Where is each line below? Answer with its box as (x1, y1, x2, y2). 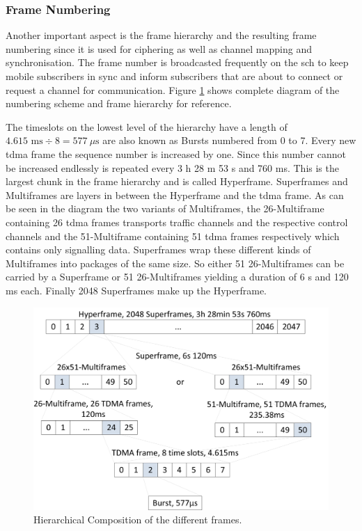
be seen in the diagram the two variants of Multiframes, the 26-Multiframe (6, 201, 324, 216)
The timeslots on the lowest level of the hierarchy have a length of (6, 119, 288, 134)
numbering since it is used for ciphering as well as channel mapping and (6, 41, 312, 56)
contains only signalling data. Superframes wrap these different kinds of (6, 242, 311, 257)
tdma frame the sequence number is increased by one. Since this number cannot (6, 146, 346, 161)
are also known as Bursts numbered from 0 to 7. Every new (102, 133, 356, 148)
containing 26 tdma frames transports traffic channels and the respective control (6, 214, 348, 229)
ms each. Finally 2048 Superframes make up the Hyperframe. (6, 283, 267, 297)
